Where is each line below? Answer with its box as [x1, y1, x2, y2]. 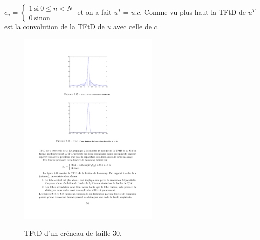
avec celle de [113, 21, 152, 31]
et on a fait [77, 7, 112, 17]
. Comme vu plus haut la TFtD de [140, 7, 246, 17]
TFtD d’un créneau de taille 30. [24, 227, 122, 238]
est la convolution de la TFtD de [4, 21, 105, 31]
